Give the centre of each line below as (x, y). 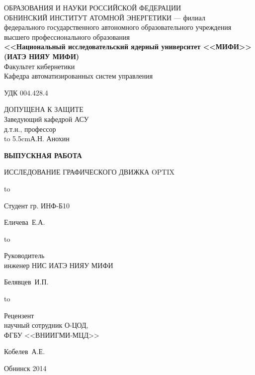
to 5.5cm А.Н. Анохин (37, 139)
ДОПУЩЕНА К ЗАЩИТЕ (44, 109)
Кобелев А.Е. (25, 351)
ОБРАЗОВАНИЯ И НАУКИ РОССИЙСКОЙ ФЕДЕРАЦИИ (93, 7)
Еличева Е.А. (25, 222)
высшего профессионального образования (67, 37)
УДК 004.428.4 (26, 92)
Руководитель (24, 255)
